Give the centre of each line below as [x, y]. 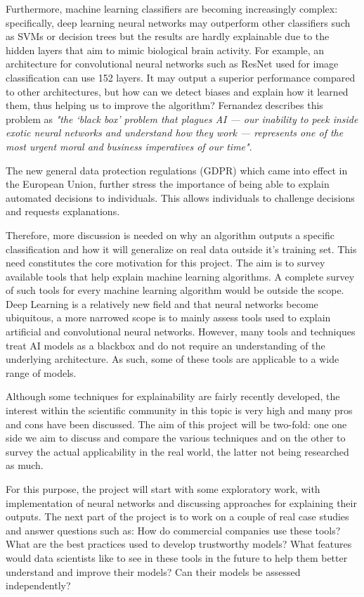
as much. [25, 465]
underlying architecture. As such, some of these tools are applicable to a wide [173, 359]
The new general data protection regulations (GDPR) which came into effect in [177, 170]
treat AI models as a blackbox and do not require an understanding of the [165, 345]
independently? [38, 585]
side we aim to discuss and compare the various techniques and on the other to [176, 438]
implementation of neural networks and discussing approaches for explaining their [181, 502]
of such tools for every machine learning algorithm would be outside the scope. [175, 290]
